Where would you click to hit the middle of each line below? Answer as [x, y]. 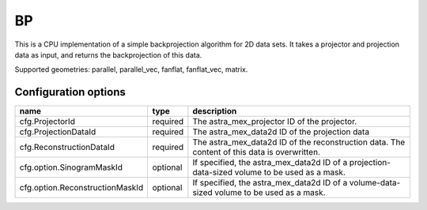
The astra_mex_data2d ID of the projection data [281, 132]
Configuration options [70, 92]
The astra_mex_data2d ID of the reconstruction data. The [299, 142]
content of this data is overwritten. [256, 152]
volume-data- [375, 183]
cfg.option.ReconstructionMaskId [81, 188]
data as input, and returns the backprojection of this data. [108, 54]
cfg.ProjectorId [47, 122]
